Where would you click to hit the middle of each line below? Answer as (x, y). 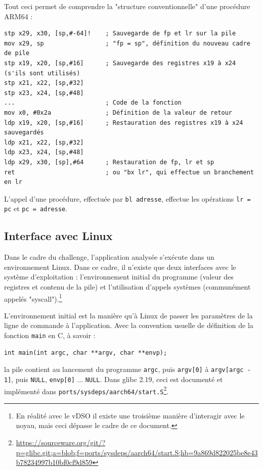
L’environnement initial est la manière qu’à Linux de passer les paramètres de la (128, 315)
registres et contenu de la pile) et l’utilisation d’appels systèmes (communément (127, 286)
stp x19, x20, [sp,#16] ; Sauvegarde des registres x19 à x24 (120, 63)
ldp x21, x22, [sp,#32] (44, 142)
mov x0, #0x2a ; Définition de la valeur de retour (118, 112)
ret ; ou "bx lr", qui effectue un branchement (129, 172)
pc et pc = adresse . (36, 208)
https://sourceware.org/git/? (61, 442)
